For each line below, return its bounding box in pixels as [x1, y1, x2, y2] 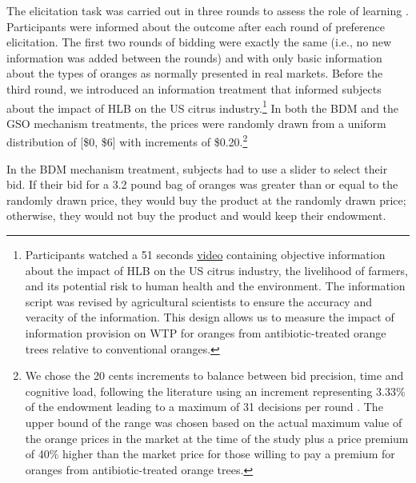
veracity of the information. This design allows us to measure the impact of [25, 309, 394, 325]
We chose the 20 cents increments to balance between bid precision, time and [25, 367, 404, 384]
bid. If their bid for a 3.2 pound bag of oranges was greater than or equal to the [6, 176, 398, 193]
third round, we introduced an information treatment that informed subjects [6, 80, 382, 97]
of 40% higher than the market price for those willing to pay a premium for [25, 445, 395, 462]
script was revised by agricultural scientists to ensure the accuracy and [25, 293, 372, 309]
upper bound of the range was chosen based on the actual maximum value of [25, 413, 402, 430]
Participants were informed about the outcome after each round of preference [6, 18, 386, 34]
